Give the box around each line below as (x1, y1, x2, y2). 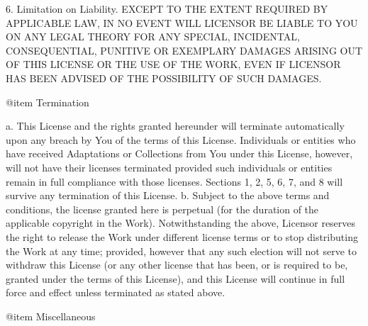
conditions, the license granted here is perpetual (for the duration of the (6, 201, 319, 216)
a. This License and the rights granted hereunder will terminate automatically (6, 118, 345, 133)
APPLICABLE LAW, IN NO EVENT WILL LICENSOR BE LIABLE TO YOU (6, 15, 358, 30)
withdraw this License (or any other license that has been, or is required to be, (6, 257, 348, 272)
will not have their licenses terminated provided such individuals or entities (6, 159, 333, 174)
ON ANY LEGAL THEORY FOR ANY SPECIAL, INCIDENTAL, (6, 29, 300, 44)
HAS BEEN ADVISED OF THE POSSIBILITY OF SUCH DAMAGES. (6, 70, 322, 85)
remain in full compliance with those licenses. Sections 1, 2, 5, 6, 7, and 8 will (6, 174, 343, 189)
